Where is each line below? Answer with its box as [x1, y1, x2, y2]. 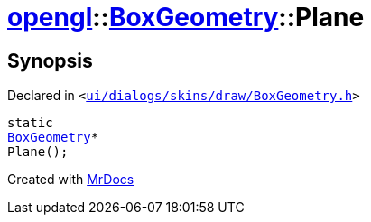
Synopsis [7, 49, 93, 72]
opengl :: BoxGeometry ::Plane [7, 2, 365, 32]
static [7, 116, 53, 131]
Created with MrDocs [7, 171, 134, 188]
